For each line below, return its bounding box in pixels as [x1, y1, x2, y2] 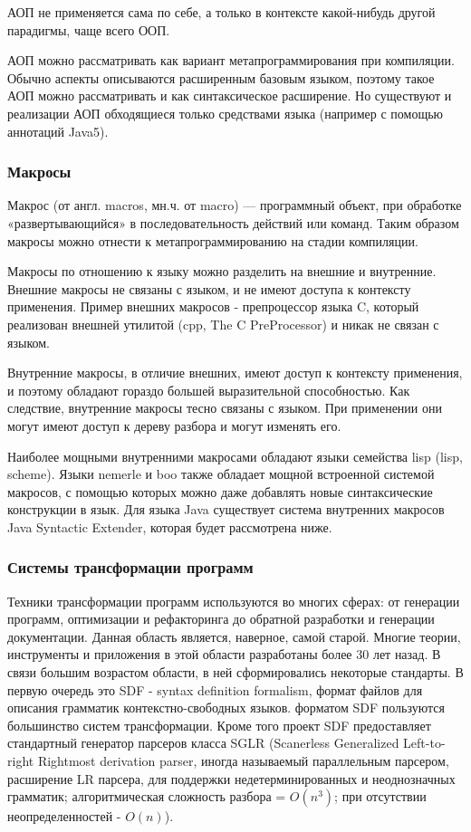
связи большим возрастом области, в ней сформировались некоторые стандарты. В [7, 663, 464, 682]
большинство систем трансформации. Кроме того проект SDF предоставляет [7, 715, 431, 734]
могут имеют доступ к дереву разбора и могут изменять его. [7, 416, 341, 435]
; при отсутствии [334, 787, 427, 806]
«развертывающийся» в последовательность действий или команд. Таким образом [7, 213, 459, 232]
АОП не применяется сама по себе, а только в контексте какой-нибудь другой [7, 3, 436, 21]
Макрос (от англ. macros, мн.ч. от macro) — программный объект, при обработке [7, 196, 462, 215]
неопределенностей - [7, 807, 121, 826]
